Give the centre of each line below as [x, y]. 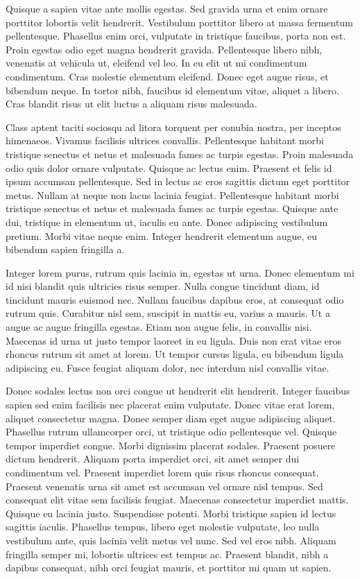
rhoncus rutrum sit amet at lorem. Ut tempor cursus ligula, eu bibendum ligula [175, 354]
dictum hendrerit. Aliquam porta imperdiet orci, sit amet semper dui [153, 459]
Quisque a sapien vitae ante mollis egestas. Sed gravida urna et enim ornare [167, 8]
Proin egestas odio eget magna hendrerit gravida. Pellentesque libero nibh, [164, 49]
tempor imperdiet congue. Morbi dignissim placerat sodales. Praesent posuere [171, 445]
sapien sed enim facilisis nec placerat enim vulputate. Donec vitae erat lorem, [170, 405]
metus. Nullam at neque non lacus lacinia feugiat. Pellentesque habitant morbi [172, 195]
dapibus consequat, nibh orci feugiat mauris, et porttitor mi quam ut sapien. [169, 568]
